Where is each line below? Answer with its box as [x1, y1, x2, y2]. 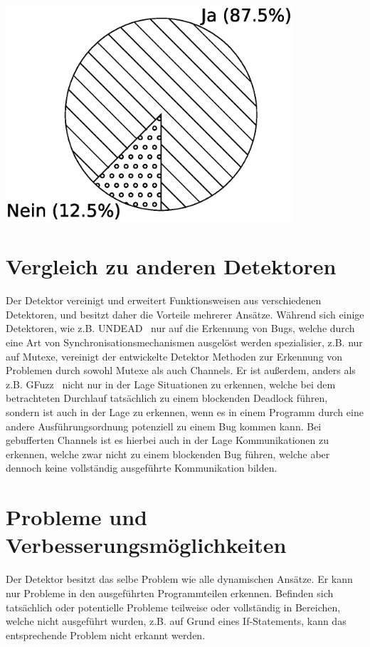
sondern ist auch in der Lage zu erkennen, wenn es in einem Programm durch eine [6, 405, 364, 420]
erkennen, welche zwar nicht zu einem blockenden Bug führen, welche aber [6, 446, 330, 461]
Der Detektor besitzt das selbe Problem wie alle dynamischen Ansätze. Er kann [6, 571, 353, 586]
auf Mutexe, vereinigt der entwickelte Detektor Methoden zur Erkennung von [6, 348, 343, 363]
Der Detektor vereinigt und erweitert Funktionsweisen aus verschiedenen [6, 293, 322, 308]
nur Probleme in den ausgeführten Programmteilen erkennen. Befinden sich [6, 585, 334, 600]
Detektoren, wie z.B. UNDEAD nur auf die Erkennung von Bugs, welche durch [6, 321, 355, 336]
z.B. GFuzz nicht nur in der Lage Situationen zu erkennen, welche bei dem [6, 376, 336, 391]
